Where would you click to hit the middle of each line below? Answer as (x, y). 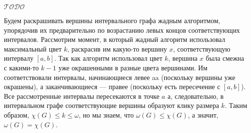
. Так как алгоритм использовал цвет (109, 58)
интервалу (19, 58)
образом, (17, 114)
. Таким (236, 105)
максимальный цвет (33, 48)
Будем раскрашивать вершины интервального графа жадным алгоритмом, (112, 20)
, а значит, (203, 114)
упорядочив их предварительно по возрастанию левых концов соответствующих (122, 30)
